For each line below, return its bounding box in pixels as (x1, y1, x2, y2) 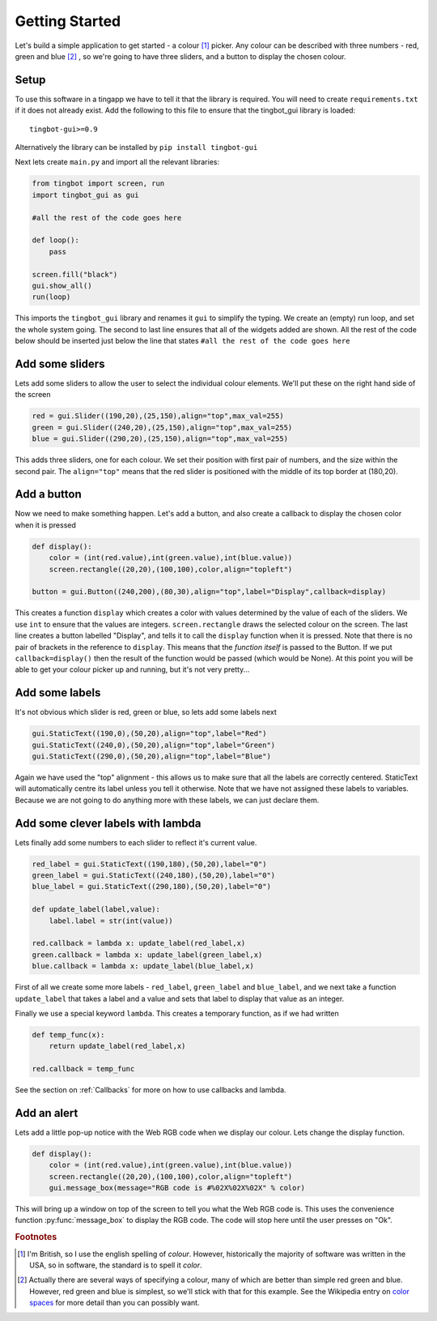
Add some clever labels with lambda (15, 816, 202, 830)
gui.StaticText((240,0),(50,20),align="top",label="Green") (32, 740, 276, 750)
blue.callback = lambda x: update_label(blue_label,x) (32, 961, 254, 971)
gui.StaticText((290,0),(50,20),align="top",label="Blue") (32, 751, 271, 761)
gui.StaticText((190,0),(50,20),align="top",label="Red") (32, 729, 267, 738)
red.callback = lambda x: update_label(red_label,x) (32, 938, 246, 948)
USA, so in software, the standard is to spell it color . (29, 1260, 202, 1270)
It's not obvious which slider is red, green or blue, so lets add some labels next (15, 708, 277, 717)
